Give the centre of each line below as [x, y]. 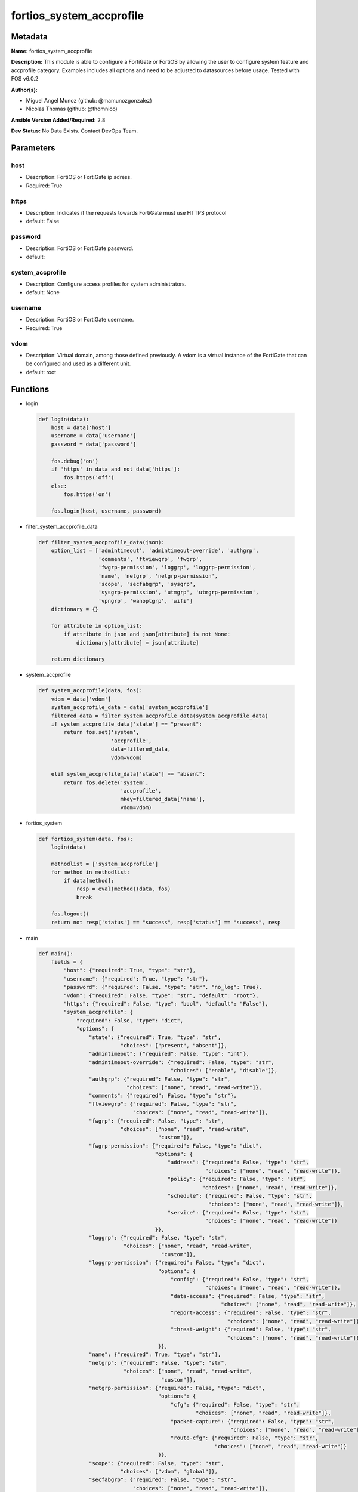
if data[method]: [89, 881]
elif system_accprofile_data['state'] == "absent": [128, 774]
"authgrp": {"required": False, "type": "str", [160, 1079]
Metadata [29, 37]
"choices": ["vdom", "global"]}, [169, 1471]
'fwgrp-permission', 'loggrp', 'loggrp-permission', [177, 568]
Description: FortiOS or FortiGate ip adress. [79, 177]
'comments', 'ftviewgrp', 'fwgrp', [150, 559]
